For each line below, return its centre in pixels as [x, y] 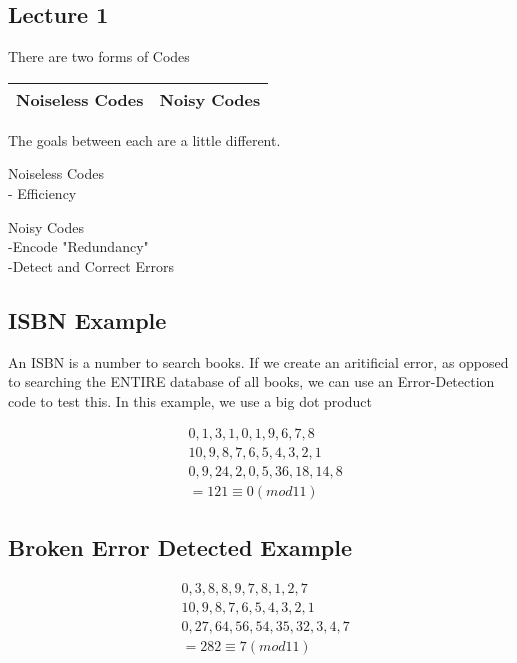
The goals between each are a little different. [144, 139]
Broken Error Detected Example [180, 546]
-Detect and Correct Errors [91, 265]
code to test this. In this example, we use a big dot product [190, 400]
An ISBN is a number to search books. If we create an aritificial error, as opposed [258, 361]
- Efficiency [42, 192]
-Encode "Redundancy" [78, 246]
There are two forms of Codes [99, 56]
